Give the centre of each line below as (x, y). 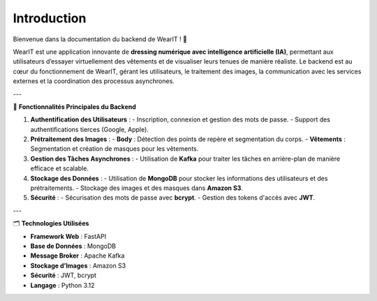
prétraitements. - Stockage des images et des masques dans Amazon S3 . (137, 188)
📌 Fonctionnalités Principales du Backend (74, 107)
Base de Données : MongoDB (73, 246)
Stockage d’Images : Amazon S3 (78, 265)
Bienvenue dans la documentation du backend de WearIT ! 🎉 (100, 39)
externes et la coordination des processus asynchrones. (94, 81)
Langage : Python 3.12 (62, 285)
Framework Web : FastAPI (68, 236)
